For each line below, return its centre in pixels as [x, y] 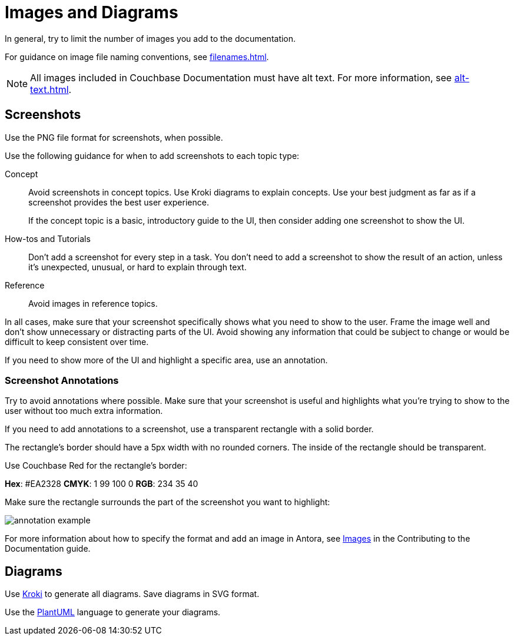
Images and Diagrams [92, 12]
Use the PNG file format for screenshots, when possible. [114, 137]
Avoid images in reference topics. [93, 303]
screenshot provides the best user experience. [119, 202]
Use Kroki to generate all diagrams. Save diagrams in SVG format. [132, 594]
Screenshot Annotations [62, 380]
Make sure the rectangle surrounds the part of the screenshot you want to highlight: [168, 502]
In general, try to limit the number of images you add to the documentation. [150, 38]
